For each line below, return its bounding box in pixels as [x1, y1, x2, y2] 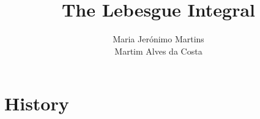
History [4, 91, 69, 116]
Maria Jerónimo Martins [113, 33, 204, 45]
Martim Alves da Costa [114, 44, 202, 57]
